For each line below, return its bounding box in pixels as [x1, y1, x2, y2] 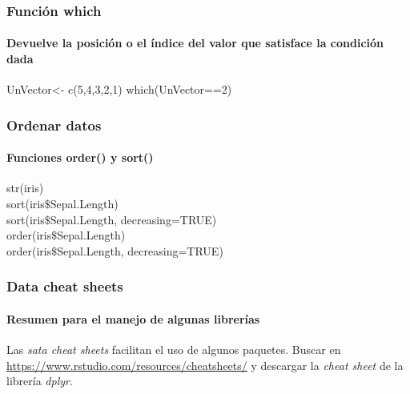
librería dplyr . [6, 372, 73, 389]
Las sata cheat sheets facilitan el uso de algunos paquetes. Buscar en [6, 341, 341, 358]
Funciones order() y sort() [6, 149, 154, 166]
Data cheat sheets [6, 276, 123, 296]
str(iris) [6, 179, 44, 196]
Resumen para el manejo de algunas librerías [6, 310, 260, 327]
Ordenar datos [6, 115, 102, 135]
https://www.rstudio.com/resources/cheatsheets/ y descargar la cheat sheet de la [6, 356, 404, 373]
